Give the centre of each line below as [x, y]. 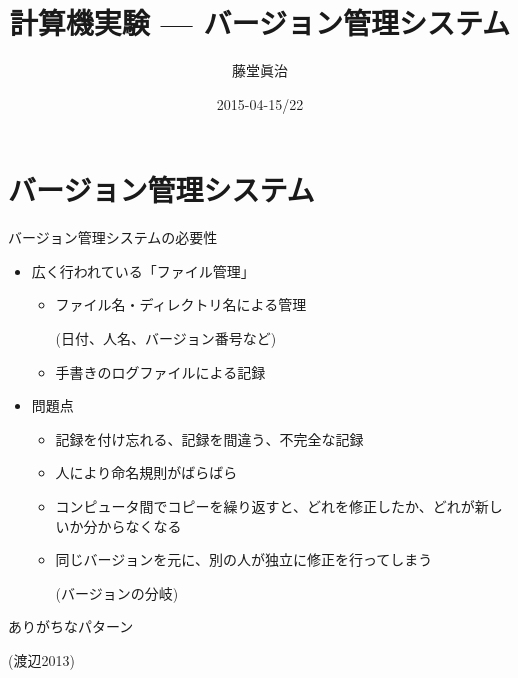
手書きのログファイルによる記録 [160, 371]
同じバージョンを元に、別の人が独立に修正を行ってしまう [244, 559]
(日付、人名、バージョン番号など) [166, 338]
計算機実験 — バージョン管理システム [260, 22]
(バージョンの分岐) [117, 592]
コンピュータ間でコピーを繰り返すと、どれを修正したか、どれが [265, 506]
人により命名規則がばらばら [146, 472]
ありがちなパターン [71, 626]
